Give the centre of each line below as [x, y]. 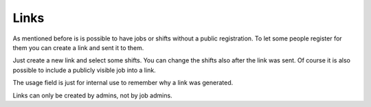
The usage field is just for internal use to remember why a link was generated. [123, 83]
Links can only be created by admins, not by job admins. [92, 95]
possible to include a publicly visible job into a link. [84, 70]
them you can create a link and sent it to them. [78, 47]
